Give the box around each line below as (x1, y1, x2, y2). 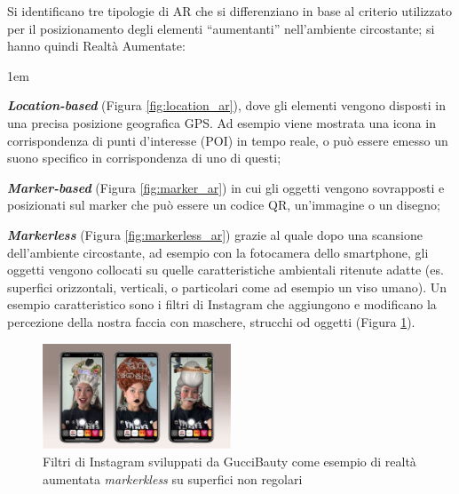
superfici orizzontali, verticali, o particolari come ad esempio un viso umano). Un (7, 277, 447, 296)
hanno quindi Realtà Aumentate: (7, 36, 186, 55)
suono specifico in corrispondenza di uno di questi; (7, 148, 281, 167)
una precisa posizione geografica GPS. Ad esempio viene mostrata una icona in (7, 113, 436, 131)
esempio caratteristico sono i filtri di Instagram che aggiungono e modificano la (7, 295, 437, 314)
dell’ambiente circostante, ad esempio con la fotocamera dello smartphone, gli (7, 243, 429, 261)
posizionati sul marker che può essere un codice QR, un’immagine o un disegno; (7, 195, 440, 214)
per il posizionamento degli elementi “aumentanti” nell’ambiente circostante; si (7, 19, 435, 37)
